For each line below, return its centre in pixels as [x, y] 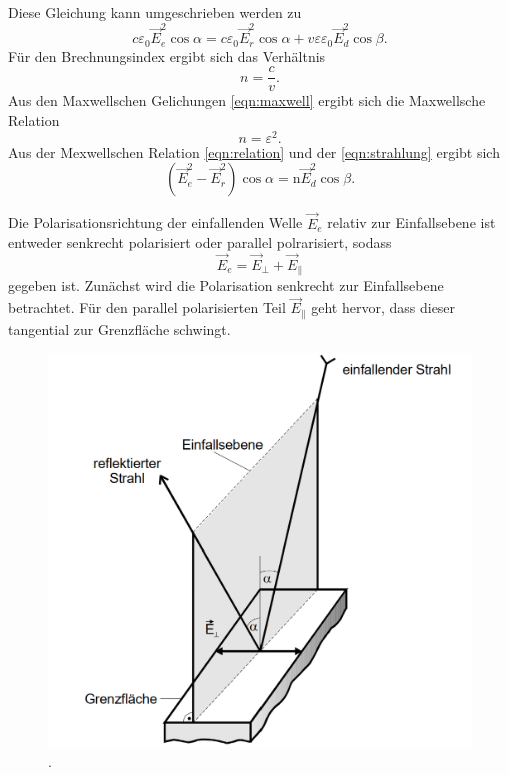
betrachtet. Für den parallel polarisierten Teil [147, 307]
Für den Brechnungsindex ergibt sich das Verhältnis [167, 55]
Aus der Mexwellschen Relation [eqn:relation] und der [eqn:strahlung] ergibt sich [254, 151]
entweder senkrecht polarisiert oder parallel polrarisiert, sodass [200, 242]
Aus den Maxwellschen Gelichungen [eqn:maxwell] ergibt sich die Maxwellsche [247, 100]
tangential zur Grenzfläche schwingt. [119, 328]
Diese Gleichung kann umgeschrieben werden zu [155, 12]
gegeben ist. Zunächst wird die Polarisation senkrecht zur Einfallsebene [226, 285]
